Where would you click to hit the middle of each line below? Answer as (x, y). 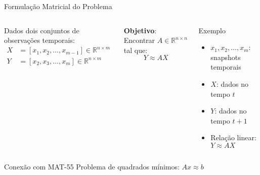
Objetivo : (140, 30)
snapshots (226, 57)
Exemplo (212, 30)
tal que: (136, 50)
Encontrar (139, 40)
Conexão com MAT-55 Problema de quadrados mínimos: (92, 166)
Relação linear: (233, 137)
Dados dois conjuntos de (42, 30)
